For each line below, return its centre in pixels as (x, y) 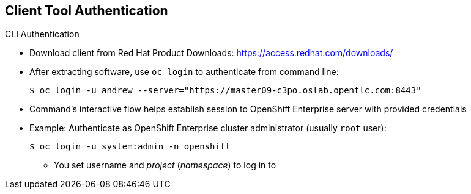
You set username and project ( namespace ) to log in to (165, 165)
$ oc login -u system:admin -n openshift (130, 147)
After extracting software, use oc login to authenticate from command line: (184, 72)
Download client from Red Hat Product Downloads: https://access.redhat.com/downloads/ (211, 53)
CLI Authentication (42, 34)
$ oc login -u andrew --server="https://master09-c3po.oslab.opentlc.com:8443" (225, 91)
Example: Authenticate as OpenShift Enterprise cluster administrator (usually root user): (208, 128)
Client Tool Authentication (87, 11)
